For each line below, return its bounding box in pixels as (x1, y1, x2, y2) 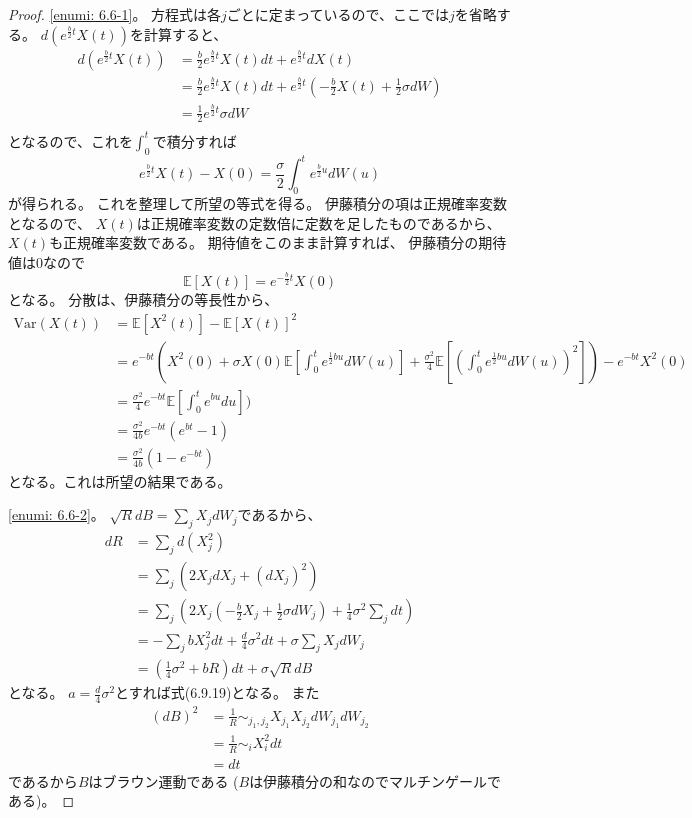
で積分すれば (152, 130, 237, 151)
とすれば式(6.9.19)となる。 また (115, 682, 320, 703)
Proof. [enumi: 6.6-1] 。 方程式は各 (8, 4, 222, 24)
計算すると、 (143, 23, 228, 44)
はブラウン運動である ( (88, 770, 239, 791)
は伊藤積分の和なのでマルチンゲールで (249, 770, 502, 791)
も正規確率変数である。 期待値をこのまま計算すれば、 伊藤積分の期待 (49, 232, 507, 253)
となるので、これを (8, 130, 134, 151)
